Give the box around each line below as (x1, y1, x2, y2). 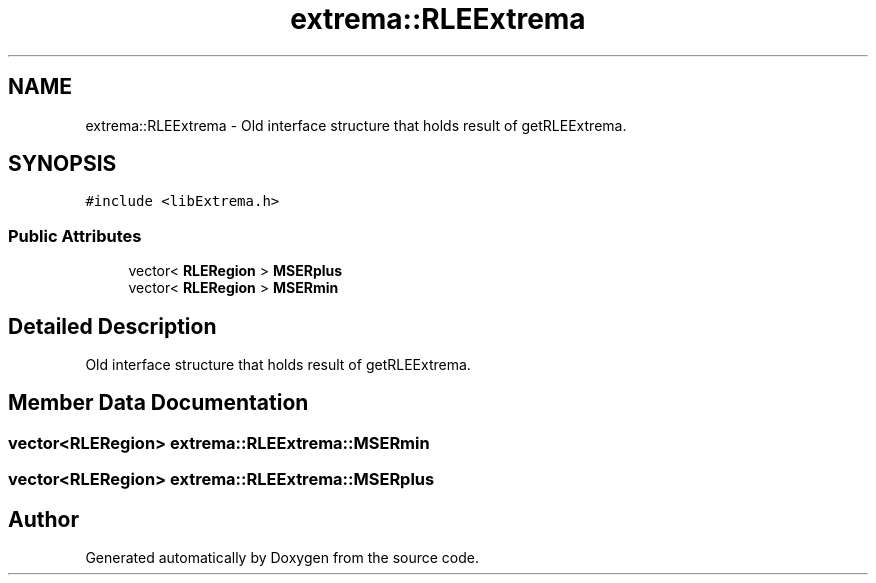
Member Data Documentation (8, 390, 309, 416)
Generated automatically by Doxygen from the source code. (85, 549, 480, 567)
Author (8, 506, 79, 532)
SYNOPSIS (8, 151, 117, 177)
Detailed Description (8, 313, 217, 339)
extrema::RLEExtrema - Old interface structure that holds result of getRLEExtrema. (85, 116, 627, 134)
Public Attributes (8, 225, 142, 246)
